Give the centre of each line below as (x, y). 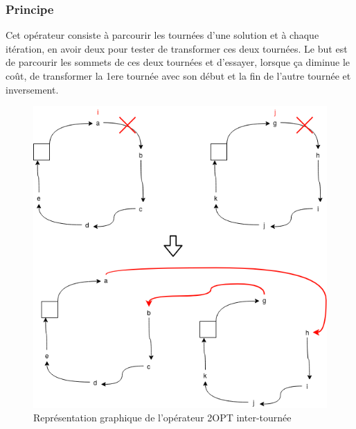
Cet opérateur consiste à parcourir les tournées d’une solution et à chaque (162, 35)
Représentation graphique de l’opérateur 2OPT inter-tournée (162, 418)
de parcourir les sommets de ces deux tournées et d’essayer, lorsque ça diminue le (178, 62)
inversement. (32, 89)
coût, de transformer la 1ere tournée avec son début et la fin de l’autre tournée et (178, 76)
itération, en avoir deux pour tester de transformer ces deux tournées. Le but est (177, 48)
